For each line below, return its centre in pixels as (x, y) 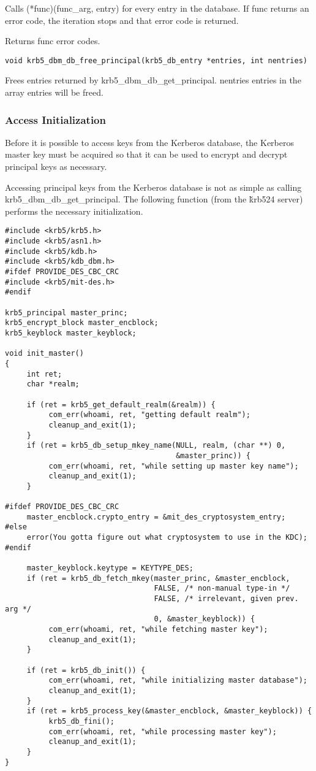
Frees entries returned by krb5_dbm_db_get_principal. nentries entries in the (153, 80)
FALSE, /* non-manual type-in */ (222, 589)
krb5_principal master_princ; (66, 313)
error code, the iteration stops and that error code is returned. (122, 20)
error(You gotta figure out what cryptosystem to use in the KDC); (167, 538)
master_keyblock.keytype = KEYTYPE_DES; (110, 568)
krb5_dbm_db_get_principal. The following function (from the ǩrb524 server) (154, 199)
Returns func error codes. (53, 41)
